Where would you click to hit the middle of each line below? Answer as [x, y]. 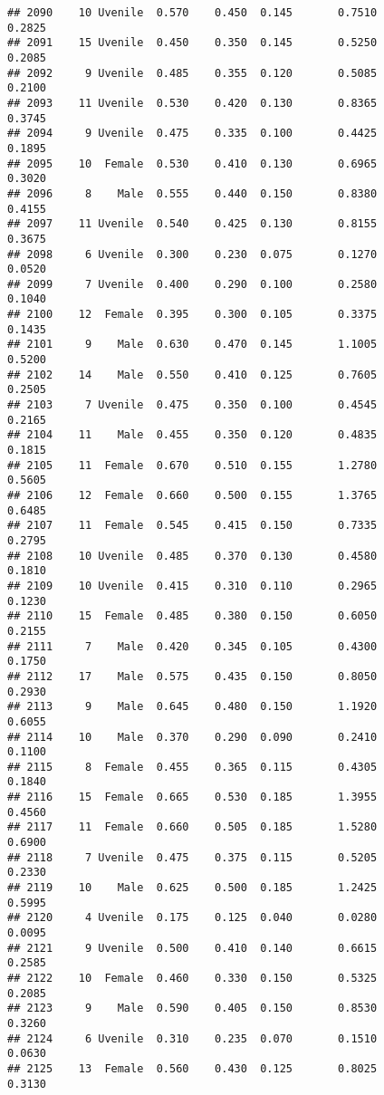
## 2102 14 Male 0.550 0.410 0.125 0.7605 [192, 375]
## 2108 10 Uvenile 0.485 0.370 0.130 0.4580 [192, 556]
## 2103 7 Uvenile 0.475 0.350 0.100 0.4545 [192, 405]
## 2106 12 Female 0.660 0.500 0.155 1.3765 [192, 495]
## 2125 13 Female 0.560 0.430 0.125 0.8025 [192, 1068]
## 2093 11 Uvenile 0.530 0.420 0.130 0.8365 [192, 103]
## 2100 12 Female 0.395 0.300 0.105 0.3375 [192, 315]
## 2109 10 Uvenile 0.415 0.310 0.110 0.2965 [192, 586]
